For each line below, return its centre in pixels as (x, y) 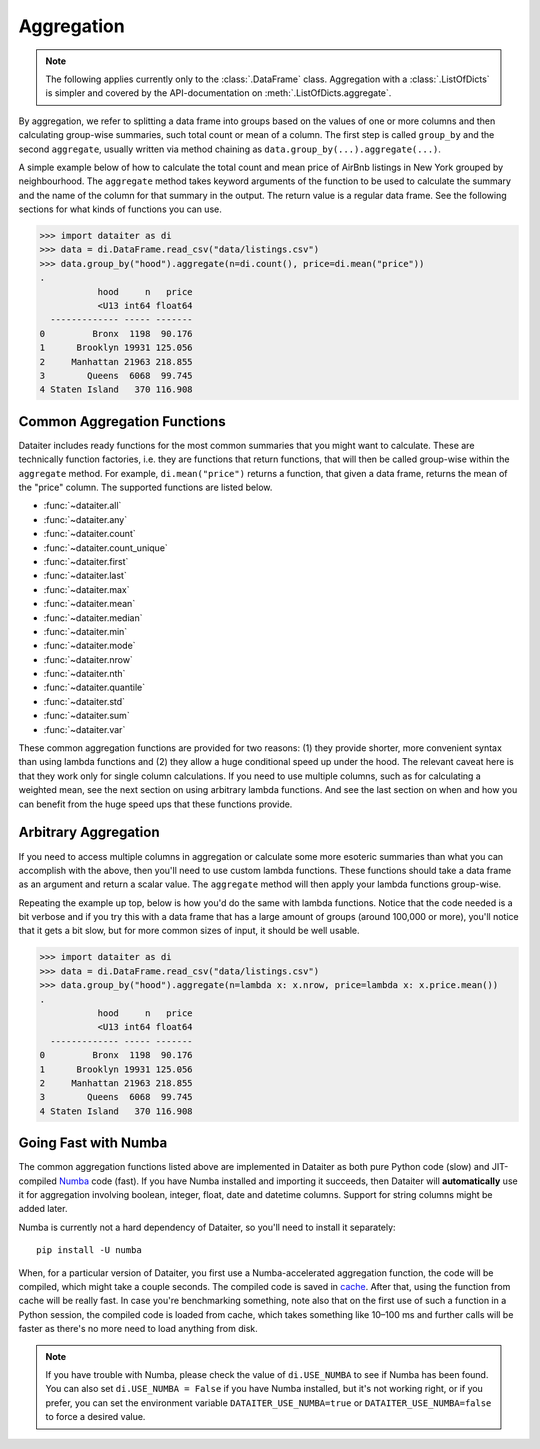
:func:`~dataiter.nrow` (88, 659)
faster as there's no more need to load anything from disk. (138, 1329)
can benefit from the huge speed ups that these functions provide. (155, 804)
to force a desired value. (95, 1417)
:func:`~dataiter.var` (84, 729)
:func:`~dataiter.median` (93, 617)
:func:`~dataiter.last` (85, 576)
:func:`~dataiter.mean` (89, 604)
